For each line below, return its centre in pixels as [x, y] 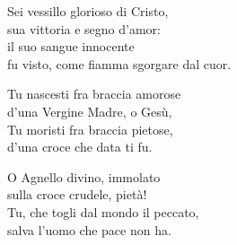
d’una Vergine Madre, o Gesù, [90, 111]
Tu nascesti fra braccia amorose [94, 94]
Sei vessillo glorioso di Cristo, [88, 11]
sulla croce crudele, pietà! [77, 194]
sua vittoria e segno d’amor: [84, 28]
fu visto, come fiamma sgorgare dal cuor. [119, 63]
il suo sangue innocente [71, 46]
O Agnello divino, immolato [84, 176]
